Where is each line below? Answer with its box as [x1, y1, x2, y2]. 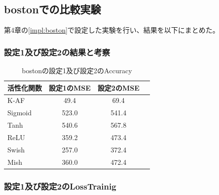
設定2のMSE [97, 82, 140, 93]
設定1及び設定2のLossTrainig [4, 180, 116, 192]
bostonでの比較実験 [4, 1, 101, 17]
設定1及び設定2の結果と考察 [4, 46, 110, 58]
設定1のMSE [49, 82, 91, 93]
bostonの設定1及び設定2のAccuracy [22, 65, 132, 76]
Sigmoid [7, 107, 32, 118]
